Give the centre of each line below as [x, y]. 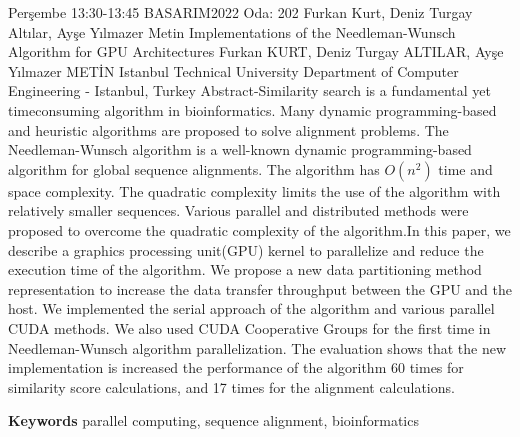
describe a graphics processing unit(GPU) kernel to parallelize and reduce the [246, 249]
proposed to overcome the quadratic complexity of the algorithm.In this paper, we [259, 229]
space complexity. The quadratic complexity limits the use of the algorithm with [254, 190]
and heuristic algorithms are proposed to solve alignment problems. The [228, 129]
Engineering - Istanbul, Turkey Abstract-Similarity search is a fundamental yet [249, 90]
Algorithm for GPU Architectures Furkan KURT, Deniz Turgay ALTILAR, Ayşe [256, 51]
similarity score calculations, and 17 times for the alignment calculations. [231, 386]
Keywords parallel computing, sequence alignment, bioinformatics [213, 420]
